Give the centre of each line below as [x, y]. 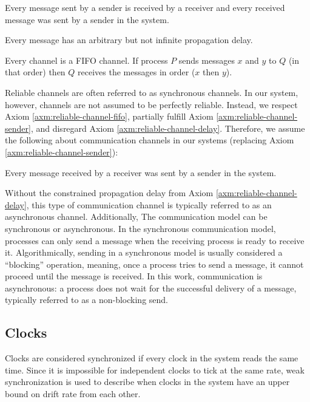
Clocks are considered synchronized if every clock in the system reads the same [152, 358]
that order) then [35, 72]
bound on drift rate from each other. [73, 394]
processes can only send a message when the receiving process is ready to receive [155, 240]
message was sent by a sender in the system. [87, 19]
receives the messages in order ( [136, 72]
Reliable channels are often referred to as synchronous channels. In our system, [152, 92]
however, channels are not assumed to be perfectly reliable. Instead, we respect [151, 104]
